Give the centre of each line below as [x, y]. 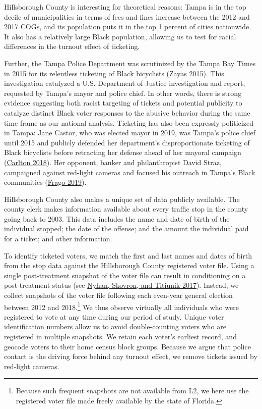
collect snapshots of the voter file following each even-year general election [118, 295]
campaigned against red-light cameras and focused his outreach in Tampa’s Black [130, 172]
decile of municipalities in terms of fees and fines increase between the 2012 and [127, 16]
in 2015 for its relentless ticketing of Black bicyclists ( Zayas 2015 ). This [114, 73]
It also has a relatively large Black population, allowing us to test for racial [120, 36]
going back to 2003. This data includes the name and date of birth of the [117, 218]
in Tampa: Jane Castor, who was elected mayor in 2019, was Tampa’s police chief [130, 133]
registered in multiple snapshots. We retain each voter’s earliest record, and [120, 337]
